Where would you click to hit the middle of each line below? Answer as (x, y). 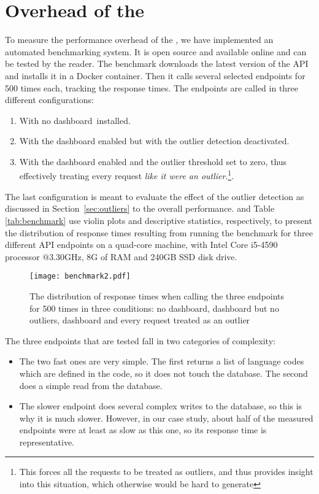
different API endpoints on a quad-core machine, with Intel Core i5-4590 (141, 245)
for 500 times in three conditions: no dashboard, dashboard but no (154, 308)
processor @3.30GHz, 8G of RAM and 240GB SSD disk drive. (121, 256)
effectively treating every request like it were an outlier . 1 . (127, 175)
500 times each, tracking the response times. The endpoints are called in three (152, 87)
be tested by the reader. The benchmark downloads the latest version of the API (157, 64)
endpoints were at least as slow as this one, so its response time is (143, 430)
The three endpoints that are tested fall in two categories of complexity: (140, 340)
